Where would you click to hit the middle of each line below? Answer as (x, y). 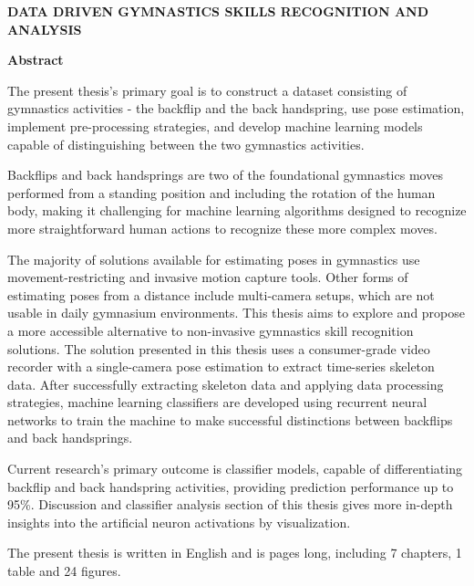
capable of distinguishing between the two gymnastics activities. (186, 144)
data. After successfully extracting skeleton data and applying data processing (226, 384)
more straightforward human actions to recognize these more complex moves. (222, 228)
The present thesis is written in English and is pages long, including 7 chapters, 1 (235, 553)
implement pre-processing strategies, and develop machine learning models (215, 126)
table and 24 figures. (64, 571)
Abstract (36, 60)
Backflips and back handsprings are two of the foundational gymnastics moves (225, 175)
